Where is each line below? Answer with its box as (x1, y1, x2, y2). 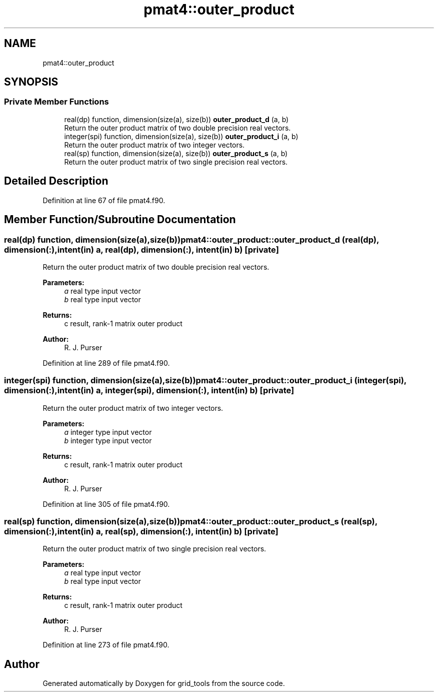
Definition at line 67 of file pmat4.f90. (42, 196, 165, 205)
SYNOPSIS (4, 76, 58, 89)
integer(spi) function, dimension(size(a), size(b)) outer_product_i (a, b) (64, 132, 298, 141)
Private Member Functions (4, 97, 109, 107)
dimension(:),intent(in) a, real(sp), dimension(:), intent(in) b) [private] (4, 526, 278, 536)
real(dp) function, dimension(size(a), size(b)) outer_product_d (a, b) (64, 115, 289, 124)
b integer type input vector (64, 436, 152, 445)
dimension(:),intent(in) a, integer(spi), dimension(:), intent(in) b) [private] (4, 385, 294, 396)
